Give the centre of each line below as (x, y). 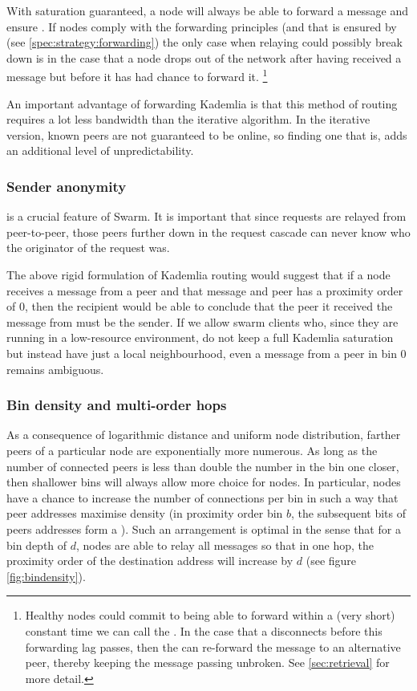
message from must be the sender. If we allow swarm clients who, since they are (202, 321)
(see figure (331, 561)
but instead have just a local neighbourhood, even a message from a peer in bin (202, 353)
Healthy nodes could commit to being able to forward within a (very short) (210, 615)
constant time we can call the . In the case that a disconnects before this (204, 630)
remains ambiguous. (55, 369)
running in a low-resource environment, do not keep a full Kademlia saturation (200, 337)
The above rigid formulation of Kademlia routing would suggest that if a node (198, 274)
